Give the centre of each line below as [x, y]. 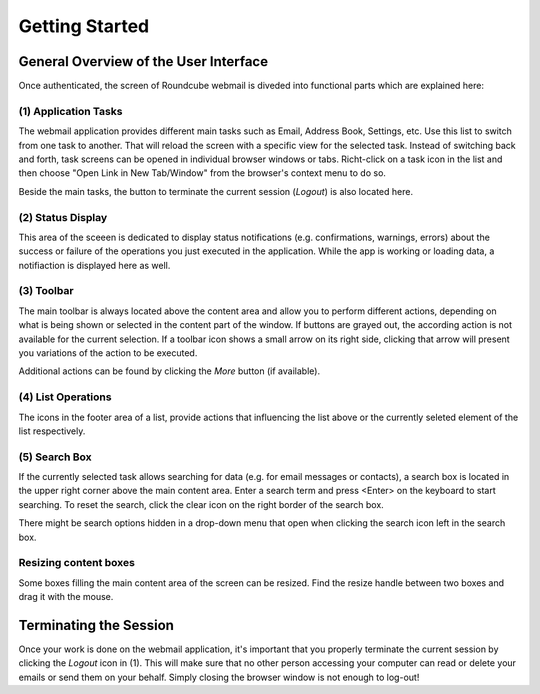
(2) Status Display [63, 217]
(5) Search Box [55, 457]
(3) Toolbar [46, 291]
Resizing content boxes [76, 563]
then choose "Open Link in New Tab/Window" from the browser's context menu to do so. [202, 173]
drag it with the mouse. [66, 597]
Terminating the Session [96, 625]
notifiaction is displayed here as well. [94, 265]
